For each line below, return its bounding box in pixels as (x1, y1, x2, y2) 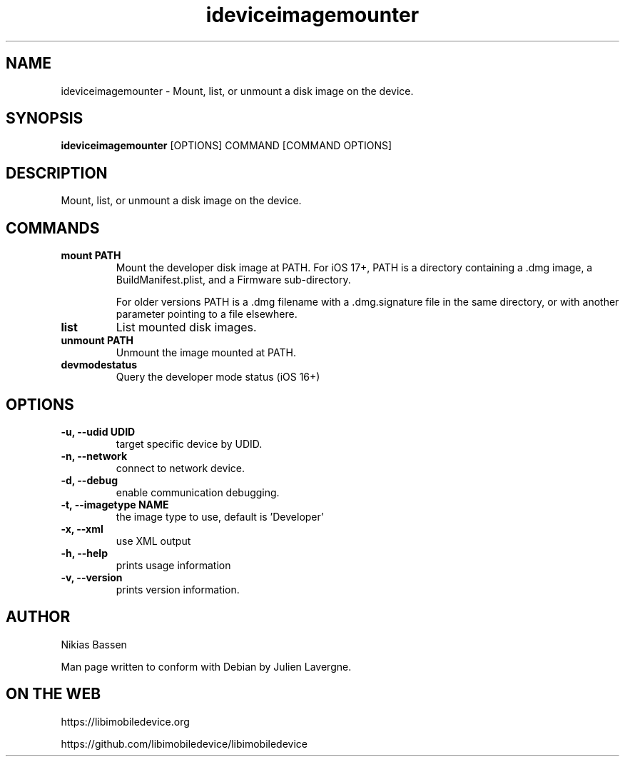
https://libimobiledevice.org (61, 715, 190, 728)
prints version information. (116, 583, 240, 596)
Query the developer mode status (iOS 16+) (116, 371, 320, 383)
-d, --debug (61, 473, 118, 486)
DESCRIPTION (6, 164, 108, 182)
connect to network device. (116, 461, 245, 474)
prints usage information (116, 558, 231, 571)
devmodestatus (61, 359, 138, 371)
